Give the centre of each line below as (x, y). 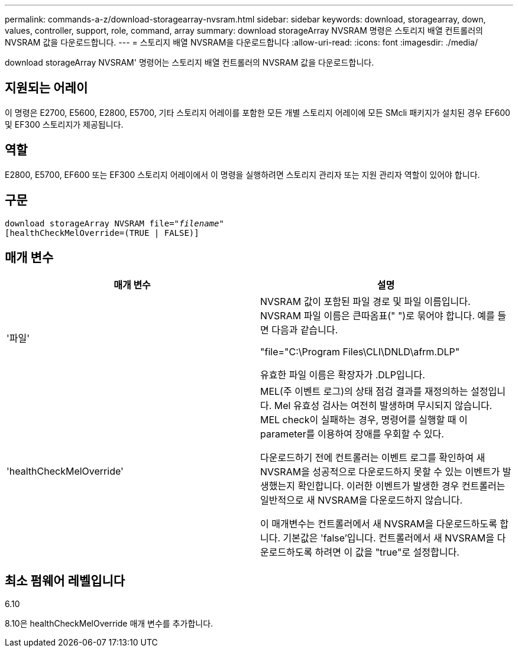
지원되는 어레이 (46, 88)
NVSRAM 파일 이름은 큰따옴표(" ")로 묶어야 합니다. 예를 (378, 316)
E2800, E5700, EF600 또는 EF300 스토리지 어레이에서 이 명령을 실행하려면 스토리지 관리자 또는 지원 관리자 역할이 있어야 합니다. (242, 174)
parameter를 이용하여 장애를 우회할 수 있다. (352, 434)
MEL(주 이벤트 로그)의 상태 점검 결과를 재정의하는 (364, 392)
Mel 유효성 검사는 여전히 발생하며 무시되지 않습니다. (383, 406)
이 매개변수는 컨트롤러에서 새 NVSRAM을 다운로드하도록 (379, 524)
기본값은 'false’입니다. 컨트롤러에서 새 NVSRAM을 (388, 538)
